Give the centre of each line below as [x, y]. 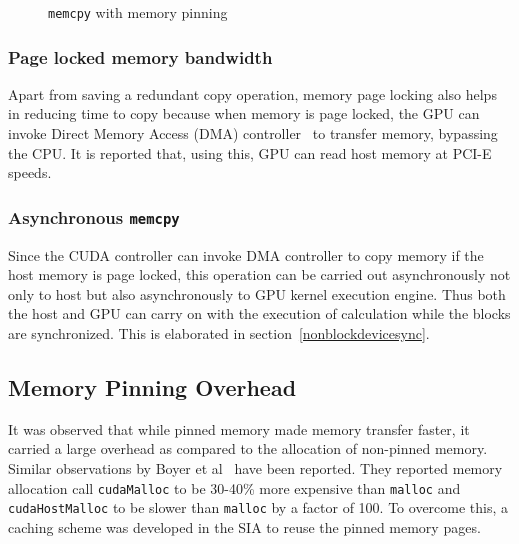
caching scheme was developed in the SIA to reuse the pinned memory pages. [244, 526]
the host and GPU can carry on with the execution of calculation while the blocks [259, 313]
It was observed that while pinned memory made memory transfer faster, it [239, 428]
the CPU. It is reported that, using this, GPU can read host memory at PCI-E [250, 152]
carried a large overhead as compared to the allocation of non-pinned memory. [248, 448]
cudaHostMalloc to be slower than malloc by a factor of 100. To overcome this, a [258, 507]
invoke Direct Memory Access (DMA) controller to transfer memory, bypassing [253, 133]
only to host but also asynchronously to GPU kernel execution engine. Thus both [257, 293]
